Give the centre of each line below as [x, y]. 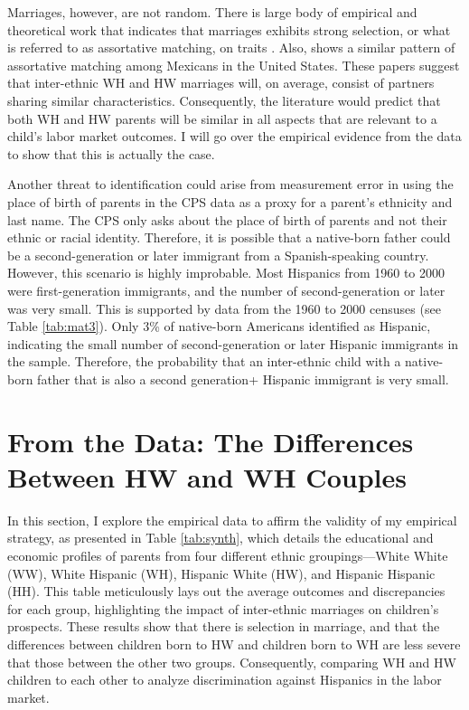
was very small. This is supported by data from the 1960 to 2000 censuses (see [224, 308]
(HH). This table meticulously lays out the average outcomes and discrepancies [226, 591]
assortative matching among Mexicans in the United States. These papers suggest [234, 65]
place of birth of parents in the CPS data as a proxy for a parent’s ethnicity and [230, 201]
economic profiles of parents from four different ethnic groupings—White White [228, 555]
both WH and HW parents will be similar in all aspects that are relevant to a [222, 118]
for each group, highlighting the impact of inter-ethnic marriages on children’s [223, 608]
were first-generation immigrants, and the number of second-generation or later [226, 290]
